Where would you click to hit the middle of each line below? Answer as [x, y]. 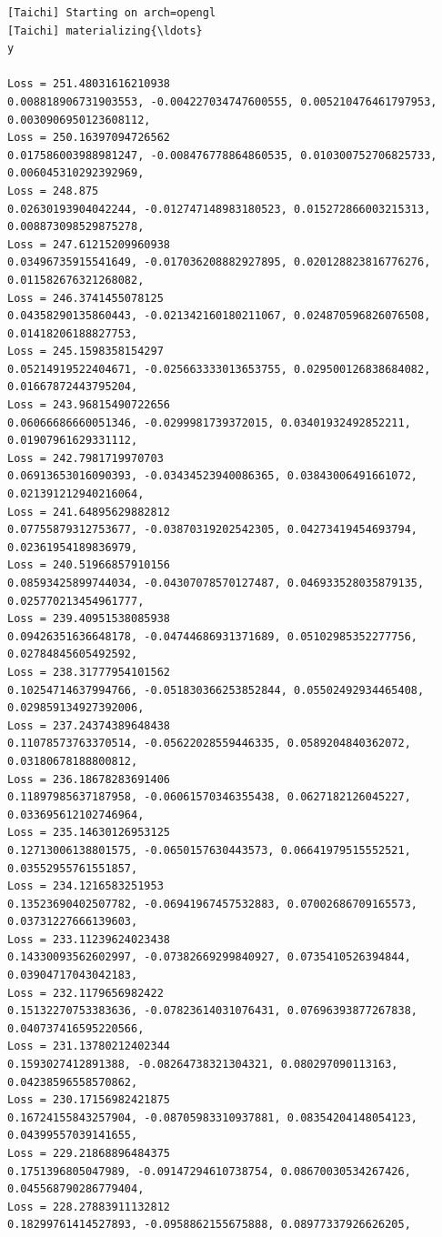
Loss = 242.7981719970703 [85, 458]
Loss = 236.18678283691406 [89, 779]
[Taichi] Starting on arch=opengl [112, 13]
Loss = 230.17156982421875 [89, 1100]
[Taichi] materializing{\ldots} [105, 30]
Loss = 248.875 [53, 191]
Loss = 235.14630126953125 [89, 833]
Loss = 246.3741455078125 [85, 298]
